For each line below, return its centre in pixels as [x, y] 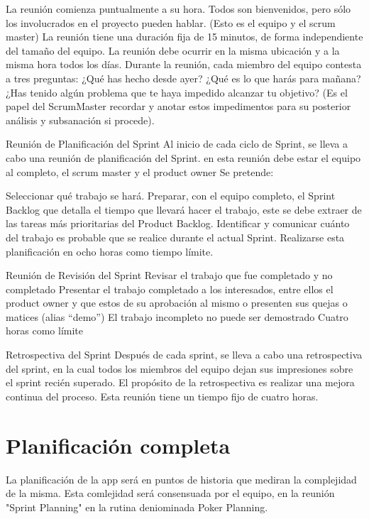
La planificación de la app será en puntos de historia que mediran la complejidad [181, 479]
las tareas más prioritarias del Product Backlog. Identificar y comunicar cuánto [178, 223]
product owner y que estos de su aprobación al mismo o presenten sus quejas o [177, 303]
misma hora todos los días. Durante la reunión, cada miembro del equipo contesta [184, 64]
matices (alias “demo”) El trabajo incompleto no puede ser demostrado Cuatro [177, 316]
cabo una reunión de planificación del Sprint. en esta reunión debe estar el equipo [183, 157]
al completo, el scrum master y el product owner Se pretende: [140, 171]
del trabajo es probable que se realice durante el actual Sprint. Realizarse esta [175, 237]
